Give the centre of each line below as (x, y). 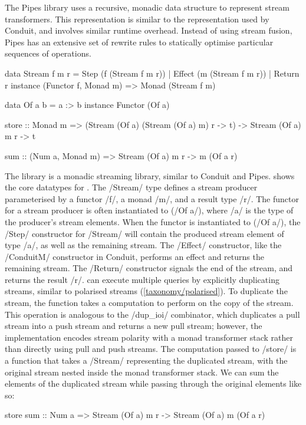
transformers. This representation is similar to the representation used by (137, 19)
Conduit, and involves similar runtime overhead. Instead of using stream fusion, (149, 30)
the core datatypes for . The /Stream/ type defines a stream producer (131, 187)
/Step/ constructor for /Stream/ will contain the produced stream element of (144, 233)
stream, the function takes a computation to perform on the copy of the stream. (149, 303)
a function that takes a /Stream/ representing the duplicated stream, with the (146, 360)
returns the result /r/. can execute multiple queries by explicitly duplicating (142, 279)
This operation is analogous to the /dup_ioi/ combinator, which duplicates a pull (152, 314)
